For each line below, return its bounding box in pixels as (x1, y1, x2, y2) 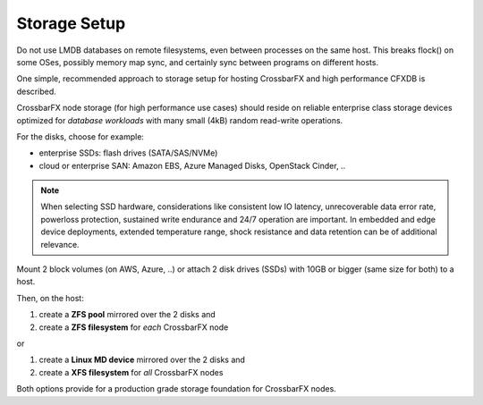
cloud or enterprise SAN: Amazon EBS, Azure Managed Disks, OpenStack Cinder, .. (38, 160, 346, 171)
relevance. (40, 239, 80, 249)
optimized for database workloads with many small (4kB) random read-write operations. (16, 114, 343, 125)
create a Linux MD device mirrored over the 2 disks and (38, 354, 246, 366)
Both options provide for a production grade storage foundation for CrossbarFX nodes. (16, 384, 337, 394)
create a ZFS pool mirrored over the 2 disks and (38, 309, 216, 320)
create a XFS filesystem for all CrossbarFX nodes (38, 367, 224, 377)
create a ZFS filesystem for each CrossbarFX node (38, 322, 229, 333)
